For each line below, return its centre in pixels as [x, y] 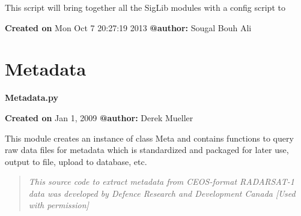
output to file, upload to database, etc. [76, 161]
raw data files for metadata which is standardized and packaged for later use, [147, 150]
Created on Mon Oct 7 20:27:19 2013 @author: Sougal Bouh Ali [128, 27]
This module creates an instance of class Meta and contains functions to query [149, 138]
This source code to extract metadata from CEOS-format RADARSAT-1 [161, 181]
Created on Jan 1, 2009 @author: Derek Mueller [99, 117]
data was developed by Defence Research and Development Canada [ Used [162, 193]
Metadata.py [32, 97]
